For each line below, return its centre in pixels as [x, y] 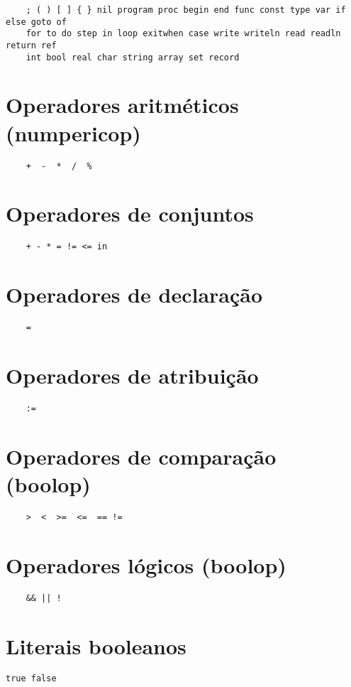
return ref [31, 45]
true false [31, 679]
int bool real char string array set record [133, 57]
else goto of [36, 22]
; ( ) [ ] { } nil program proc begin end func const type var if [186, 10]
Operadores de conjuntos [130, 213]
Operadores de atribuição [132, 375]
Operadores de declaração [134, 294]
